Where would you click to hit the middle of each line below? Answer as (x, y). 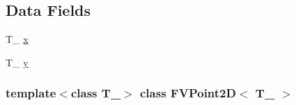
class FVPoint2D (188, 93)
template (31, 93)
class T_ (96, 93)
